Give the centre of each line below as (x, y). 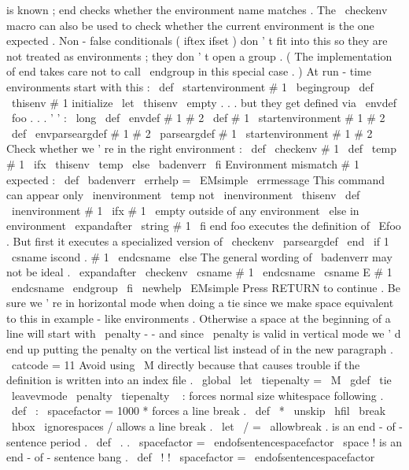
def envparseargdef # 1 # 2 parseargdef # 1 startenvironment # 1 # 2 (192, 133)
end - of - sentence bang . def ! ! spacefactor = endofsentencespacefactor (191, 457)
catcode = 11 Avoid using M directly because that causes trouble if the (186, 364)
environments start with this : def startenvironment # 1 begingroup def (190, 86)
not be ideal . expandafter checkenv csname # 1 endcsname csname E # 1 (199, 272)
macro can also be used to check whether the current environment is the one (190, 25)
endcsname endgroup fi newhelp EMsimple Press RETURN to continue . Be (206, 287)
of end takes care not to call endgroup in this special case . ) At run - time (189, 71)
